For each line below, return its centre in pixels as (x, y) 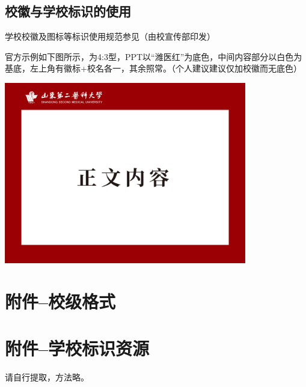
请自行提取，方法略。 (47, 377)
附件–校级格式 (60, 301)
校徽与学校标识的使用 (68, 11)
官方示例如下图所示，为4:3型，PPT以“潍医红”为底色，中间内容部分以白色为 (154, 56)
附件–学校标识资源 (77, 348)
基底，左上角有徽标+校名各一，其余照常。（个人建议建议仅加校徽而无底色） (153, 68)
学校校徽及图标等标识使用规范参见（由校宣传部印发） (110, 36)
